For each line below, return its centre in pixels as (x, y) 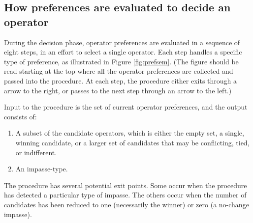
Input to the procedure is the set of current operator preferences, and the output (126, 107)
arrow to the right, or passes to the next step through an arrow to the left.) (118, 90)
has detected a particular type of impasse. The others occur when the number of (125, 195)
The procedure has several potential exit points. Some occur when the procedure (126, 185)
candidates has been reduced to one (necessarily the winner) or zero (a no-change (126, 204)
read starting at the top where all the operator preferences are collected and (119, 71)
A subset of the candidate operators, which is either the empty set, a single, (130, 133)
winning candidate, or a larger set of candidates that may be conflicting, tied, (132, 142)
